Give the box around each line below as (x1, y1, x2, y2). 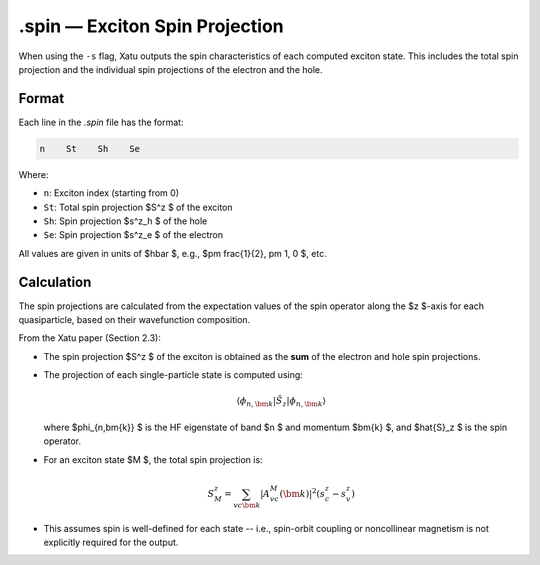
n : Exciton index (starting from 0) (43, 187, 180, 199)
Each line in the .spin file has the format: (18, 116, 184, 128)
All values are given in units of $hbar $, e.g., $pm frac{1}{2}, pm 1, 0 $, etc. (18, 247, 327, 259)
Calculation (18, 273, 92, 290)
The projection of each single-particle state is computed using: (43, 369, 304, 381)
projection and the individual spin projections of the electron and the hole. (18, 63, 324, 75)
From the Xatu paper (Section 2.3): (18, 332, 162, 344)
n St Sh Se (39, 143, 140, 154)
